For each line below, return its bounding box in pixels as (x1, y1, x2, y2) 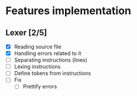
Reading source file (14, 43, 61, 50)
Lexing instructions (14, 63, 61, 70)
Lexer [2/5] (5, 28, 48, 38)
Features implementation (5, 4, 132, 18)
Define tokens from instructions (14, 69, 91, 77)
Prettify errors (22, 83, 57, 90)
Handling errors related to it (14, 50, 81, 57)
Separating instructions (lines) (14, 57, 88, 64)
